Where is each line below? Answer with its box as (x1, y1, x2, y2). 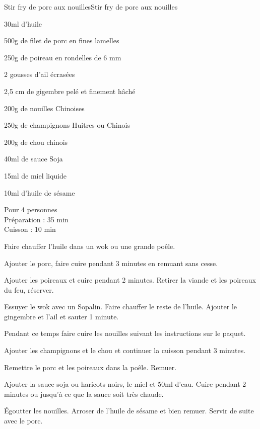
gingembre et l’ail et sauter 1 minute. (4, 311, 119, 321)
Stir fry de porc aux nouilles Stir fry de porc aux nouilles (4, 2, 178, 12)
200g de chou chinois (4, 136, 68, 147)
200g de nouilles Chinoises (4, 103, 85, 113)
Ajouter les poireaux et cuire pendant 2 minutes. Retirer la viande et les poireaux (4, 275, 256, 285)
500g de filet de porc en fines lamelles (4, 35, 119, 46)
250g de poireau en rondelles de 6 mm (4, 52, 121, 62)
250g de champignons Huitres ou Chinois (4, 120, 130, 130)
